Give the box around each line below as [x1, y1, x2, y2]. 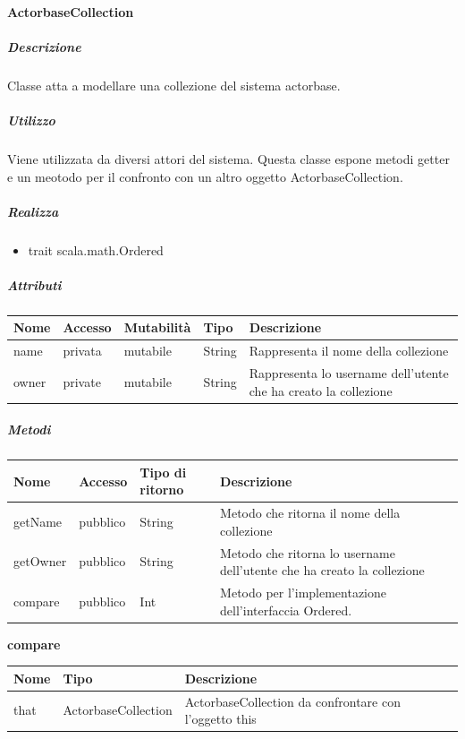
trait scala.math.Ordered [28, 240, 164, 259]
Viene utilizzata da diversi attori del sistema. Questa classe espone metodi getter [7, 149, 450, 168]
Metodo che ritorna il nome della [220, 503, 401, 522]
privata [63, 341, 102, 360]
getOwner [13, 552, 67, 571]
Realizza [7, 202, 59, 220]
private [63, 372, 101, 391]
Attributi [7, 275, 62, 294]
